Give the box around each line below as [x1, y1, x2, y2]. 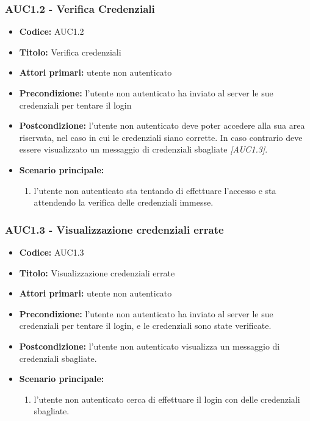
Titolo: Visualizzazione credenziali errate [19, 266, 175, 279]
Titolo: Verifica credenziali [19, 45, 121, 58]
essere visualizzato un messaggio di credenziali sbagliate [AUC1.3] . [19, 143, 268, 156]
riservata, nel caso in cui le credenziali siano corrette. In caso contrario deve [19, 131, 303, 143]
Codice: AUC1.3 [19, 245, 84, 258]
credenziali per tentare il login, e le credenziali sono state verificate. [19, 319, 272, 332]
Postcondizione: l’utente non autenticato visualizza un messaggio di [19, 339, 280, 352]
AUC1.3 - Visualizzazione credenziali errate [5, 221, 224, 237]
